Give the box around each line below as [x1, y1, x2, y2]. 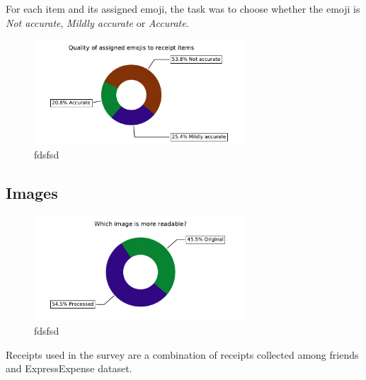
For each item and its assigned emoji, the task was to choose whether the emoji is [6, 1, 360, 16]
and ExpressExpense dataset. [6, 361, 132, 376]
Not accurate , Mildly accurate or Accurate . [6, 15, 189, 30]
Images [6, 182, 58, 204]
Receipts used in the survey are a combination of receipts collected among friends [6, 347, 359, 362]
